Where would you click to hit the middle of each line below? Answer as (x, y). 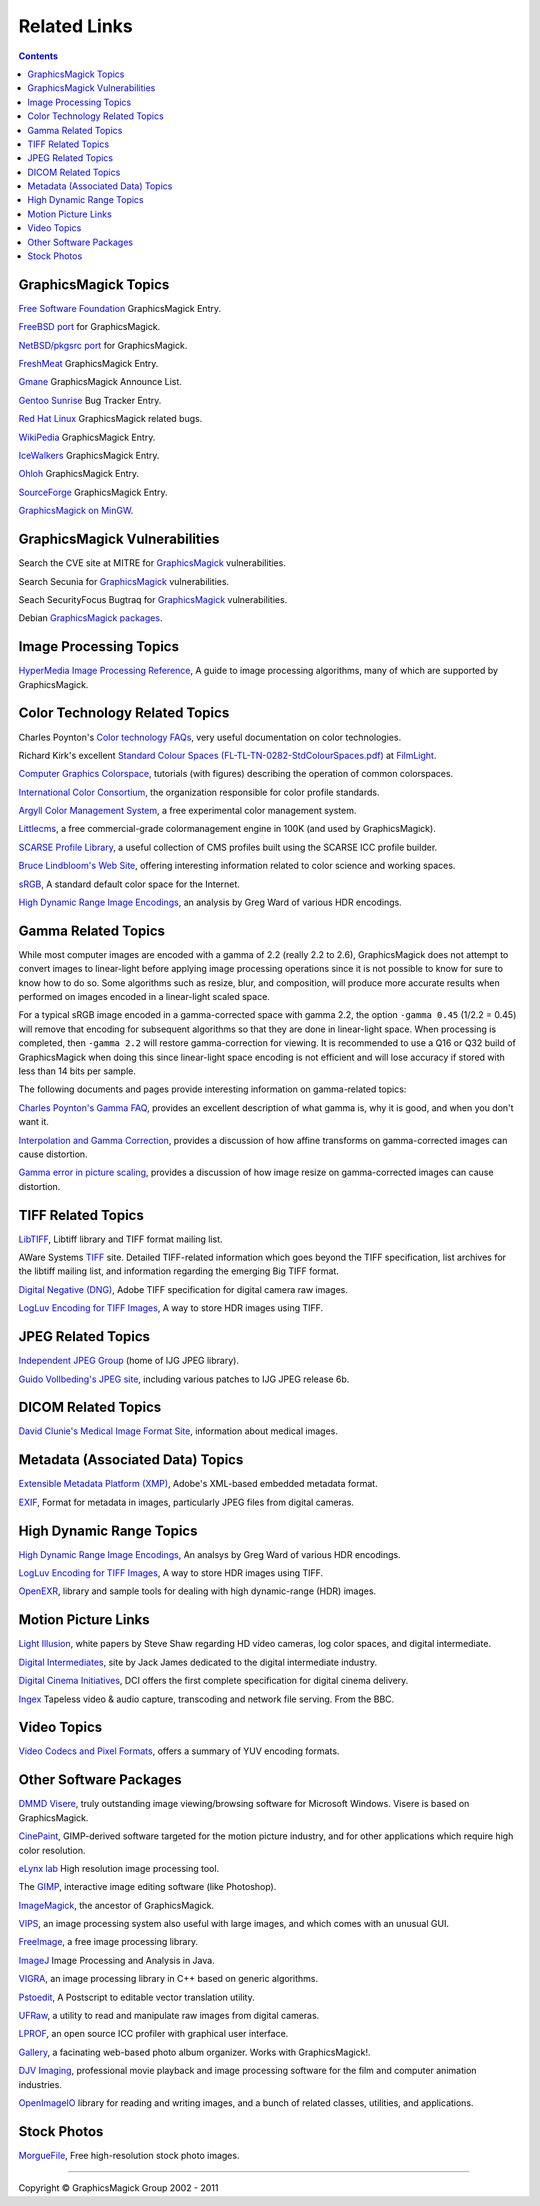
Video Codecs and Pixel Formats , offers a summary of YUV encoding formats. (179, 1751)
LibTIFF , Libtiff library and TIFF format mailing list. (120, 1239)
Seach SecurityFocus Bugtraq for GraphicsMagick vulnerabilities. (153, 599)
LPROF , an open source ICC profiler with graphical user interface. (153, 2034)
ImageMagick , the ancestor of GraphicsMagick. (116, 1905)
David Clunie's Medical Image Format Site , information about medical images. (178, 1431)
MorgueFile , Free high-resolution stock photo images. (129, 2155)
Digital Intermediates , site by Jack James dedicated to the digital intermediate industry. (198, 1662)
